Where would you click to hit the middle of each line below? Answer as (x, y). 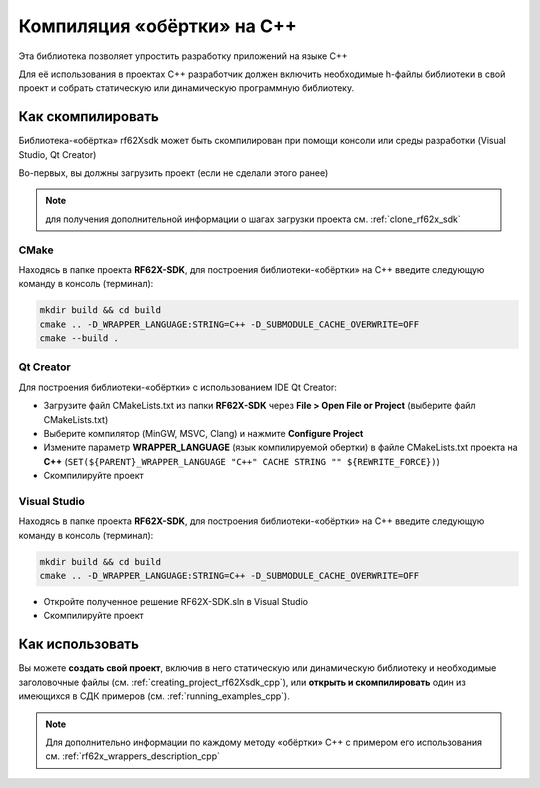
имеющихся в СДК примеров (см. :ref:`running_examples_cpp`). (154, 696)
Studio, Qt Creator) (57, 154)
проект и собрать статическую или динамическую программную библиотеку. (186, 88)
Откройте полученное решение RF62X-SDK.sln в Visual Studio (176, 602)
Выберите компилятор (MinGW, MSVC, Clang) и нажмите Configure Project (203, 433)
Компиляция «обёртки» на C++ (157, 26)
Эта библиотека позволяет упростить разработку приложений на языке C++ (183, 56)
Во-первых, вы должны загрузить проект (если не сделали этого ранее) (173, 173)
